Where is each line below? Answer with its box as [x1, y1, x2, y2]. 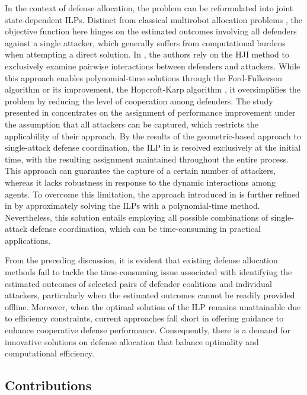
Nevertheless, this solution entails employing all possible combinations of [5, 211, 268, 223]
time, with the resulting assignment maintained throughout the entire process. [5, 152, 289, 165]
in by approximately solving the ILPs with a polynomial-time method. [5, 199, 260, 212]
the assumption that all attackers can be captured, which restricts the [5, 117, 258, 130]
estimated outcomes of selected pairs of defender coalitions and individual [5, 277, 272, 289]
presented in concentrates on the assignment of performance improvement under [5, 106, 296, 119]
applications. [5, 234, 51, 246]
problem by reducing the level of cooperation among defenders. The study [5, 94, 273, 107]
